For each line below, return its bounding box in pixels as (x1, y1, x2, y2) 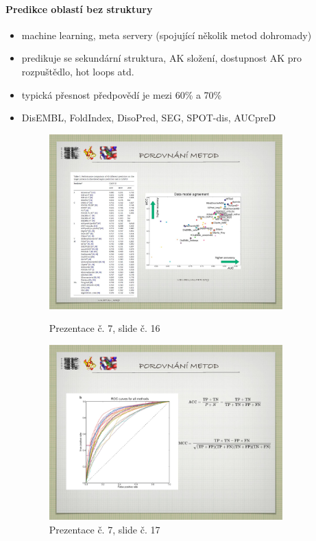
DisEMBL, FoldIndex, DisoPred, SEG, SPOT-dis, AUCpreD (21, 110, 276, 125)
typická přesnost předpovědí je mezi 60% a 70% (21, 87, 222, 101)
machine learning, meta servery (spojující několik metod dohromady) (21, 27, 312, 42)
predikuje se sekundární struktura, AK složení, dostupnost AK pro (21, 51, 302, 65)
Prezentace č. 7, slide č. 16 (49, 321, 160, 335)
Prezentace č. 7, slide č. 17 (49, 522, 160, 536)
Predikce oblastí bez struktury (5, 1, 153, 16)
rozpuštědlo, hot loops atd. (21, 64, 134, 78)
